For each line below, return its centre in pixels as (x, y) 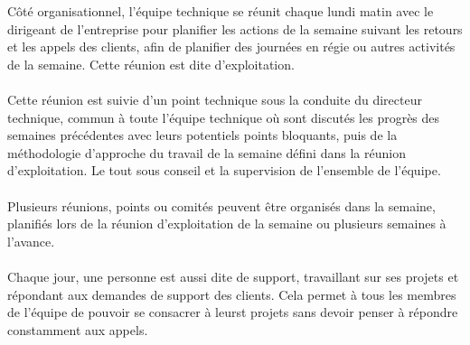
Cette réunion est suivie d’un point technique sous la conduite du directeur (215, 99)
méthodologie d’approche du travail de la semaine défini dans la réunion (207, 152)
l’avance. (31, 241)
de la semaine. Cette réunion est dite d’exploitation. (151, 64)
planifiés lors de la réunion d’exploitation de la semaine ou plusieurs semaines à (227, 224)
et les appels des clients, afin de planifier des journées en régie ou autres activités (231, 47)
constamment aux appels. (78, 329)
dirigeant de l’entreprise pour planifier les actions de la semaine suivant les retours (235, 28)
